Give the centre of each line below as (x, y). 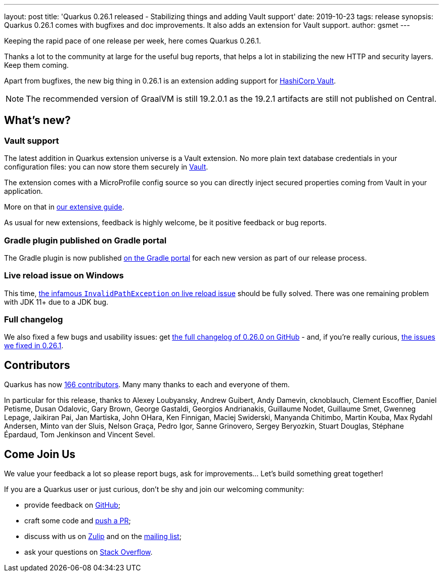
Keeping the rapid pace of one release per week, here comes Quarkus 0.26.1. (132, 41)
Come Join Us (40, 454)
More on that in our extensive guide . (64, 207)
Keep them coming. (36, 65)
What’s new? (37, 120)
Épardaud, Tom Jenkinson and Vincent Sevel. (80, 435)
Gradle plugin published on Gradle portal (85, 240)
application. (24, 191)
